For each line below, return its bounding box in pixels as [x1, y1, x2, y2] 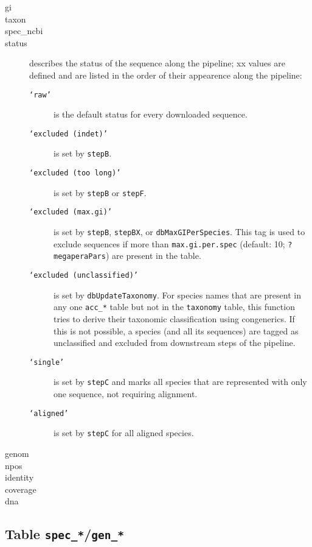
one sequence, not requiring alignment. [54, 387, 198, 400]
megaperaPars [54, 252, 106, 261]
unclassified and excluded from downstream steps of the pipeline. [54, 336, 296, 349]
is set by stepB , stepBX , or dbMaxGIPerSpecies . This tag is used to [54, 225, 305, 238]
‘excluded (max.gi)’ [29, 208, 113, 217]
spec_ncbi [5, 24, 43, 37]
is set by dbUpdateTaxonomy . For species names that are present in [54, 288, 301, 301]
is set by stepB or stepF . [54, 186, 147, 199]
